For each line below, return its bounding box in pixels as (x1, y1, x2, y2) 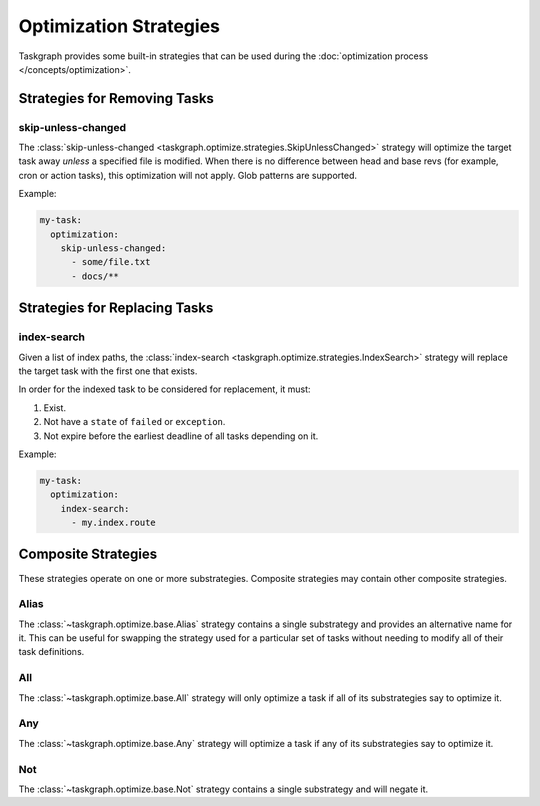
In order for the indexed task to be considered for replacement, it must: (18, 383, 311, 395)
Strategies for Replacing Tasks (18, 300, 214, 317)
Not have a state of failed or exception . (43, 416, 226, 428)
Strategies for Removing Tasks (18, 90, 215, 107)
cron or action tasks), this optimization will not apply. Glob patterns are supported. (18, 169, 357, 181)
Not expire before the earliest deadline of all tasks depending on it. (43, 430, 319, 442)
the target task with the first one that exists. (18, 365, 198, 377)
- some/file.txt (71, 256, 151, 268)
